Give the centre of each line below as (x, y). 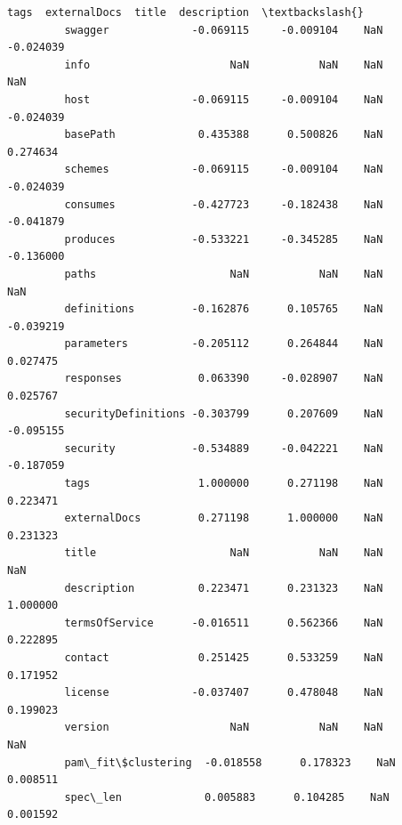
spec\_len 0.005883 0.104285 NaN (227, 797)
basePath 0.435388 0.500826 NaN (224, 135)
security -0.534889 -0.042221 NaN (224, 448)
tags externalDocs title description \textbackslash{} (185, 12)
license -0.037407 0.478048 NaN (224, 693)
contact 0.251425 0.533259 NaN (224, 657)
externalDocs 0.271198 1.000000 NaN (224, 518)
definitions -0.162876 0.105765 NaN (224, 309)
